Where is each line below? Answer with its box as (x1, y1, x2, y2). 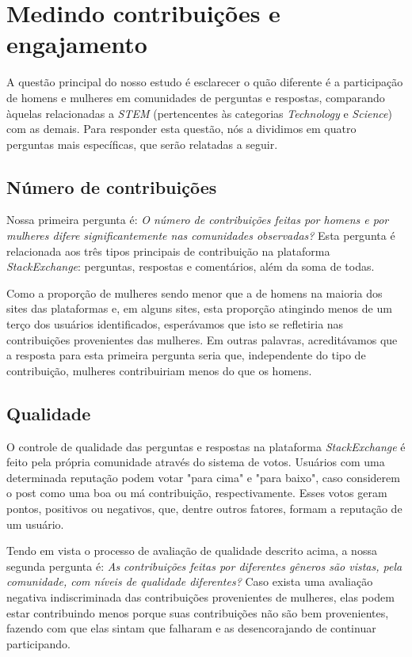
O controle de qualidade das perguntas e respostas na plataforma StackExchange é (6, 438, 406, 454)
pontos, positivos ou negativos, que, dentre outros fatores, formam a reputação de (6, 500, 402, 516)
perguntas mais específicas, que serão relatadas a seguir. (6, 135, 278, 152)
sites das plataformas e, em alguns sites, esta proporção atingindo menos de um (6, 300, 392, 317)
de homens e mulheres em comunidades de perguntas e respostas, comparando (6, 89, 385, 105)
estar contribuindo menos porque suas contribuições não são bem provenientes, (6, 604, 389, 621)
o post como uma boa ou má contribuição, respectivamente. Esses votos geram (6, 484, 387, 501)
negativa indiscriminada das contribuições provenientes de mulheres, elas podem (6, 588, 395, 605)
